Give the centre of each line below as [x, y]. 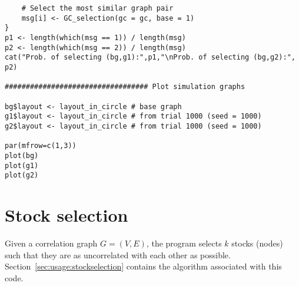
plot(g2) [22, 175]
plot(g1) [22, 165]
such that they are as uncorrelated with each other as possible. [118, 254]
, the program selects [184, 243]
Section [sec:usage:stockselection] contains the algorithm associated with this [143, 266]
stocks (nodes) [257, 243]
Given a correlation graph [51, 243]
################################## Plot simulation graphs [125, 87]
